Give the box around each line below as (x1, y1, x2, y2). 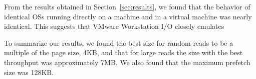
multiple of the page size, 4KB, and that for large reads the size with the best (4, 47, 243, 58)
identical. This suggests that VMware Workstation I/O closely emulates (4, 21, 224, 31)
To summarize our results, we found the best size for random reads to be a (4, 37, 233, 48)
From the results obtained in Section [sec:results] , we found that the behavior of (4, 1, 250, 11)
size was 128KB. (4, 67, 54, 77)
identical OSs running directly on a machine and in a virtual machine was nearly (4, 11, 252, 21)
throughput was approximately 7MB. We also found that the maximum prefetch (4, 57, 250, 67)
